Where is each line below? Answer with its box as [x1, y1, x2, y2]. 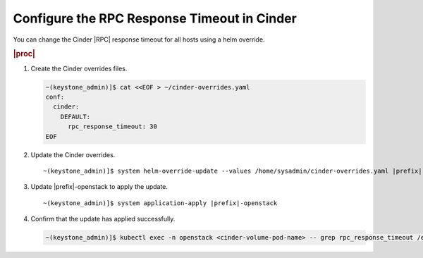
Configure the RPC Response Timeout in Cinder [13, 11, 298, 26]
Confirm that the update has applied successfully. [30, 215, 176, 223]
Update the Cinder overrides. [30, 150, 116, 159]
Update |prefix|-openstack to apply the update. [30, 183, 168, 191]
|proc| [13, 49, 35, 59]
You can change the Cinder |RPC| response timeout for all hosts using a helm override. [13, 35, 265, 44]
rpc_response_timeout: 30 [68, 123, 158, 130]
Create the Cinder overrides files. [30, 64, 128, 73]
